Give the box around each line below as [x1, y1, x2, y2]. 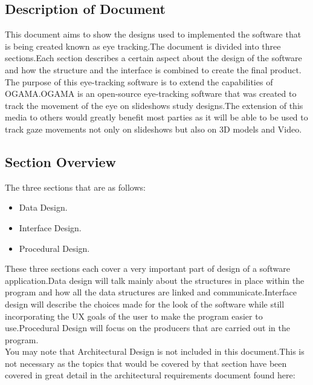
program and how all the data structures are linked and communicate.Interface [5, 286, 297, 298]
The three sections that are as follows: [5, 180, 146, 193]
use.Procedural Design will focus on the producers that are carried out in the [5, 321, 290, 334]
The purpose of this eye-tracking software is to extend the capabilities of [5, 75, 273, 88]
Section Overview [5, 152, 117, 171]
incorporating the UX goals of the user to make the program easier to [5, 309, 263, 322]
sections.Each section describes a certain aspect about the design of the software [5, 51, 302, 64]
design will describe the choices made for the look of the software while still [5, 297, 285, 310]
